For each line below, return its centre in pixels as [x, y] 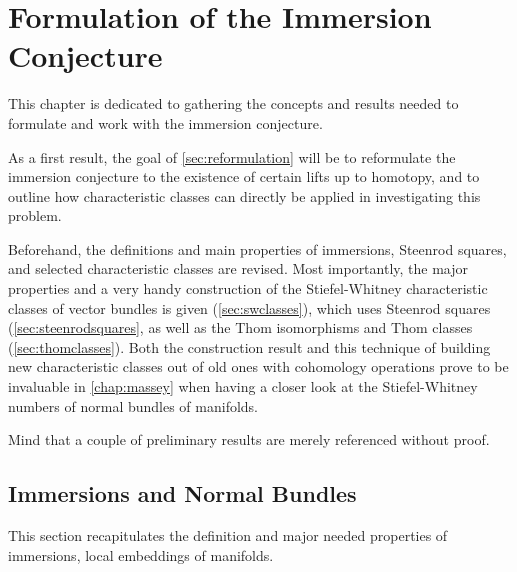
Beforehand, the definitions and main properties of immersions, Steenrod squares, [257, 248]
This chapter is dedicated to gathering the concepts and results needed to [233, 103]
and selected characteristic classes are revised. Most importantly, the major [238, 268]
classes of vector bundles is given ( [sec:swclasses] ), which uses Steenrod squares [249, 307]
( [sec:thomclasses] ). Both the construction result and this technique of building [249, 346]
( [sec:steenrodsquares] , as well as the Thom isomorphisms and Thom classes [240, 327]
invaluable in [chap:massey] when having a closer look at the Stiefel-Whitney [243, 386]
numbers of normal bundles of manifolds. [133, 405]
